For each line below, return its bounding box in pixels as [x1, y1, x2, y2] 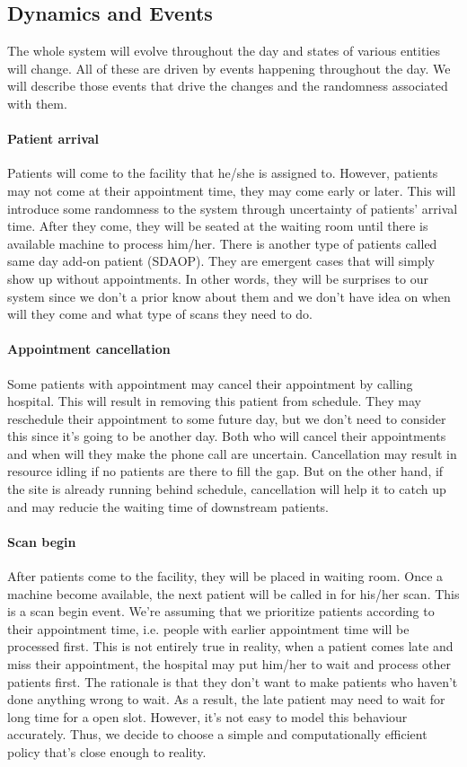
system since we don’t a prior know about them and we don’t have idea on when [7, 287, 451, 305]
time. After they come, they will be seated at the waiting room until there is [7, 216, 428, 235]
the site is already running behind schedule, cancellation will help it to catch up [7, 480, 446, 498]
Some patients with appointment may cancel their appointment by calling [7, 374, 413, 392]
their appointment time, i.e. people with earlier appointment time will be [7, 619, 410, 638]
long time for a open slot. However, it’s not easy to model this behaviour [7, 707, 408, 726]
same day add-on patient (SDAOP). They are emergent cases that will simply [7, 251, 435, 270]
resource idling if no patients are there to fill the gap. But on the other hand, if [7, 462, 444, 480]
